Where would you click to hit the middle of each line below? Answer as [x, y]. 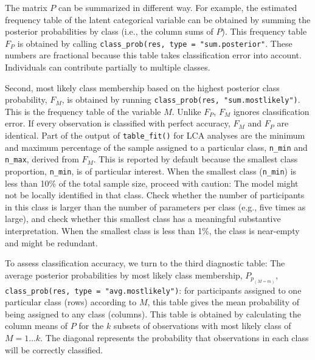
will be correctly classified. [54, 349]
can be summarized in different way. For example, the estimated [178, 7]
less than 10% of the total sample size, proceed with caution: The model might [152, 183]
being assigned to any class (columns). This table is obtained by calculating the [153, 313]
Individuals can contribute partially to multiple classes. [108, 67]
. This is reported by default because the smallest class [196, 159]
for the [91, 326]
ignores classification [271, 111]
